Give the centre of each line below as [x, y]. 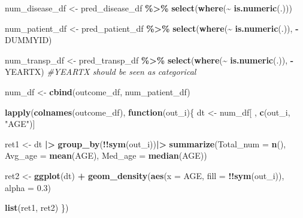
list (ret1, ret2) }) [37, 208]
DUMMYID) [28, 40]
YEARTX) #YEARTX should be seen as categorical [101, 72]
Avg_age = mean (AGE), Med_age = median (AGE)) [106, 155]
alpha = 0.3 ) [28, 187]
